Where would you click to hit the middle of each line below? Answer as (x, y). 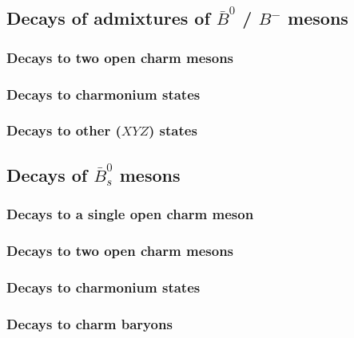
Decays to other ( (64, 130)
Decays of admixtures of (108, 18)
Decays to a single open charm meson (130, 214)
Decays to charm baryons (89, 323)
